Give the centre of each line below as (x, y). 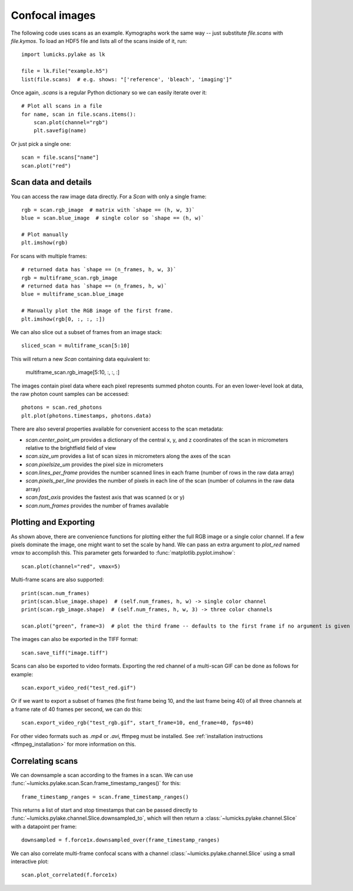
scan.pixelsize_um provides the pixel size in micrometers (94, 464)
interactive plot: (30, 861)
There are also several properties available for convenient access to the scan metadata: (117, 429)
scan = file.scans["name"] (60, 158)
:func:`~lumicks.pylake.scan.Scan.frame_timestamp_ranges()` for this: (96, 783)
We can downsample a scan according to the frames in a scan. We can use (102, 775)
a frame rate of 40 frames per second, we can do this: (76, 709)
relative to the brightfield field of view (71, 448)
